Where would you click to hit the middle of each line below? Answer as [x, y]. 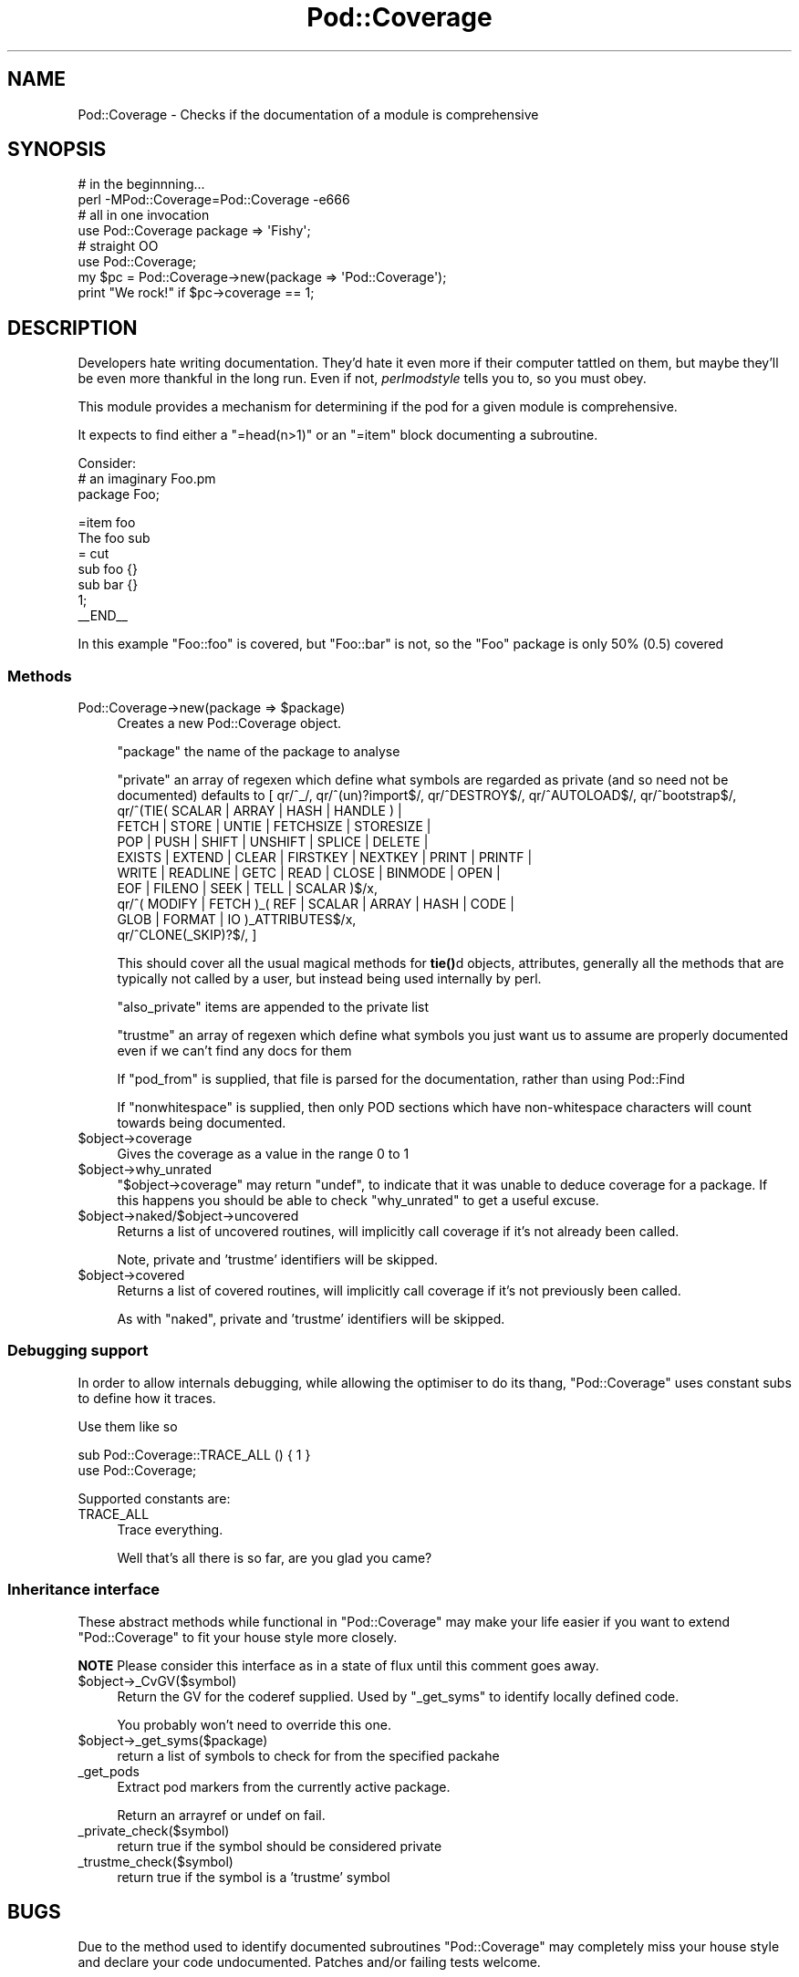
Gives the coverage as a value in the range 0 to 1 [263, 1154]
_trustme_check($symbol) [156, 1861]
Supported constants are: [154, 1498]
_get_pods [109, 1771]
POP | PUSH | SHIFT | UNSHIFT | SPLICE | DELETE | [273, 842]
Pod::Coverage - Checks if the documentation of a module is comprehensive [308, 114]
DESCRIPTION [73, 328]
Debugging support [78, 1351]
